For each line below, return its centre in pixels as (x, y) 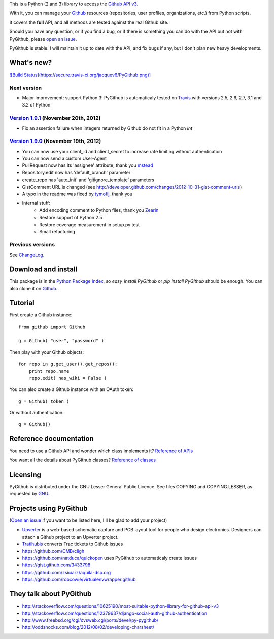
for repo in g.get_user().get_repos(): (68, 364)
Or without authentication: (37, 413)
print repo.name (49, 371)
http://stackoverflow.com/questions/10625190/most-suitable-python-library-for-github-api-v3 (121, 606)
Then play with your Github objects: (47, 352)
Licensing (25, 474)
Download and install (43, 269)
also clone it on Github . (33, 289)
